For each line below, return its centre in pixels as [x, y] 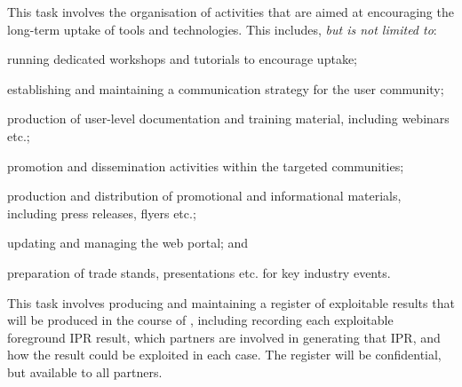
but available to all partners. [85, 371]
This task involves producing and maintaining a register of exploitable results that [231, 302]
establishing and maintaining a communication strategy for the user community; [226, 88]
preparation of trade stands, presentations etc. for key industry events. [199, 272]
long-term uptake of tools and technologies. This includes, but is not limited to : [222, 29]
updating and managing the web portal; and [128, 243]
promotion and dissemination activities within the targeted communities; [206, 166]
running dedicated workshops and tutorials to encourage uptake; [182, 59]
